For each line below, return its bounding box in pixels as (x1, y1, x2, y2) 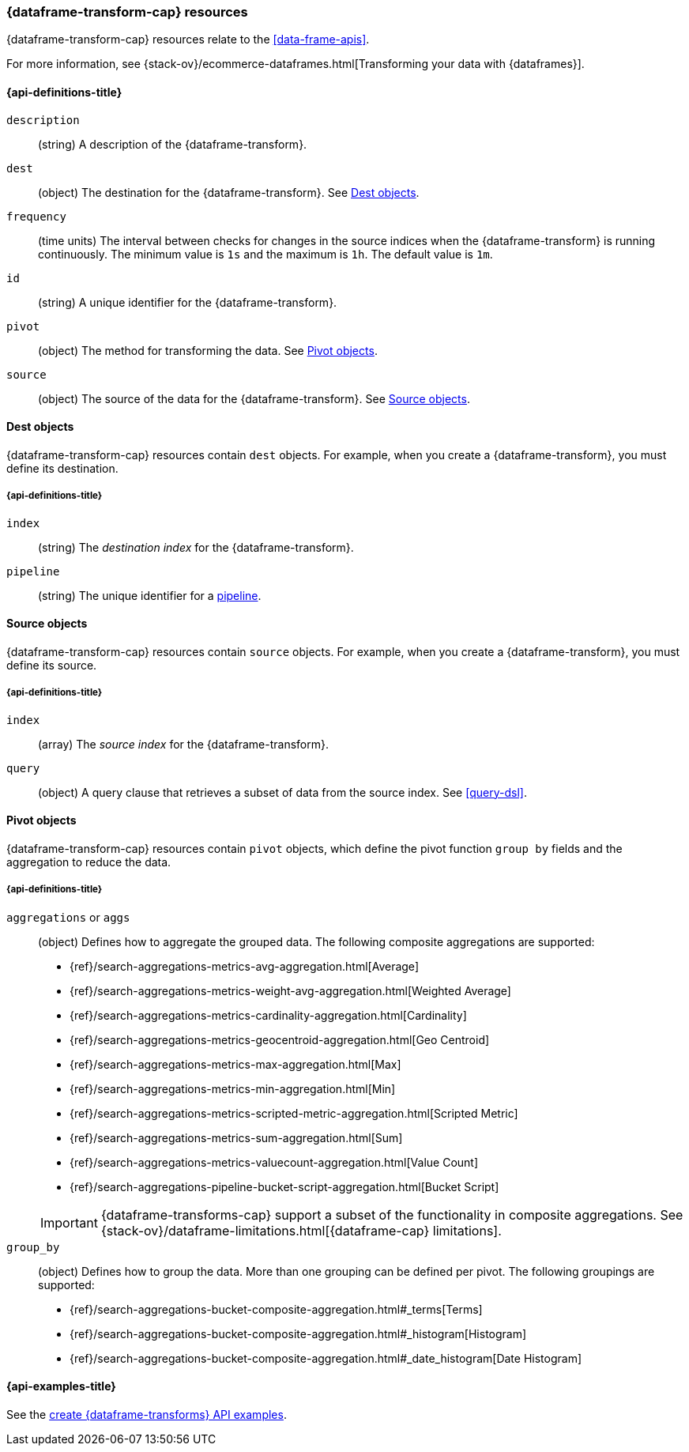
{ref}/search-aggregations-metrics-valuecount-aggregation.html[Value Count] (70, 1155, 479, 1169)
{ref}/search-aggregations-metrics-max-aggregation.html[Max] (70, 1057, 401, 1071)
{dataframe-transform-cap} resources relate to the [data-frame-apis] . (6, 32, 370, 47)
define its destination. (6, 461, 119, 475)
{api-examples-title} (6, 1379, 116, 1394)
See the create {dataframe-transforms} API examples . (6, 1407, 287, 1421)
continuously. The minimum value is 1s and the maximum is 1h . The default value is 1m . (38, 247, 493, 261)
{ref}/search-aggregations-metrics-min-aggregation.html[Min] (70, 1081, 396, 1096)
